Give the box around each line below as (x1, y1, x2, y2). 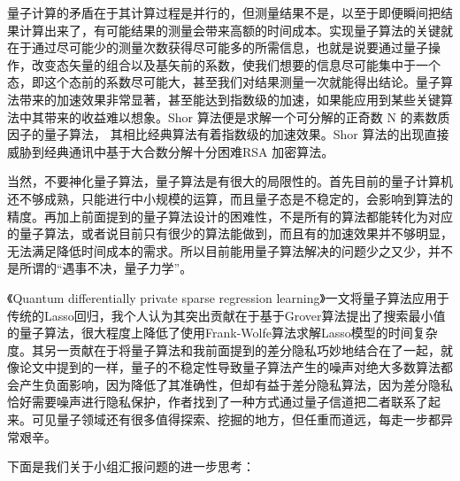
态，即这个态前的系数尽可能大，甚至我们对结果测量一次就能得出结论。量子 (7, 73, 441, 91)
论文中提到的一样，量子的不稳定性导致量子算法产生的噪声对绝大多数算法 (19, 358, 441, 376)
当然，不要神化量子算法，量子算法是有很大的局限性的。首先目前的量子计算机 (7, 172, 453, 190)
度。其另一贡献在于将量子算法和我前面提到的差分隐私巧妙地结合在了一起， (7, 340, 441, 359)
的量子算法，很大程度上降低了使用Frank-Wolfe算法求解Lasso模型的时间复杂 (7, 323, 438, 342)
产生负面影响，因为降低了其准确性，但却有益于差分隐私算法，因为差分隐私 (19, 375, 453, 393)
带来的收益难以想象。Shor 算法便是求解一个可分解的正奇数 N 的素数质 (43, 107, 450, 126)
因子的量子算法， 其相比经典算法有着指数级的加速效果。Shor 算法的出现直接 (7, 125, 449, 144)
